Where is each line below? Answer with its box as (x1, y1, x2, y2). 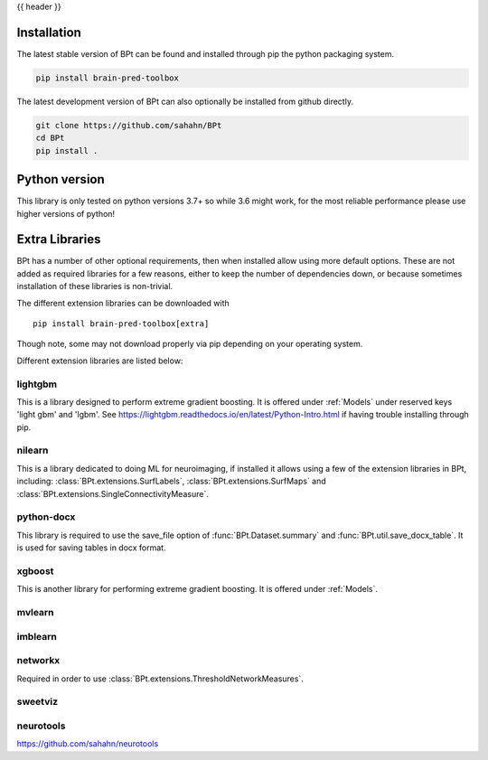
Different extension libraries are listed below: (16, 355, 183, 366)
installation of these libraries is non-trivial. (16, 281, 174, 292)
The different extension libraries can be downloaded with (16, 297, 230, 308)
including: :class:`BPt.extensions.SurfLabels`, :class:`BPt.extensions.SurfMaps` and (16, 475, 327, 487)
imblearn (16, 630, 58, 643)
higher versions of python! (16, 208, 116, 219)
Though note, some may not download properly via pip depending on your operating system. (16, 339, 363, 350)
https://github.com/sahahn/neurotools (16, 738, 159, 749)
